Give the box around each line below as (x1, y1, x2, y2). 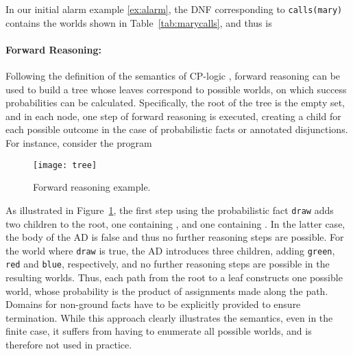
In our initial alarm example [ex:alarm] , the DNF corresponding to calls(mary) (5, 2, 343, 16)
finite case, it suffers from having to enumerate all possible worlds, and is (5, 324, 312, 338)
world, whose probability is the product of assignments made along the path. (5, 283, 328, 298)
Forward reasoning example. (33, 180, 151, 194)
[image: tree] (33, 160, 97, 170)
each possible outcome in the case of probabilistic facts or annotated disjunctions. (5, 122, 348, 137)
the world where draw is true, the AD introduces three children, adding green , (5, 243, 335, 257)
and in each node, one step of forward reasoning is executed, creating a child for (5, 108, 341, 123)
